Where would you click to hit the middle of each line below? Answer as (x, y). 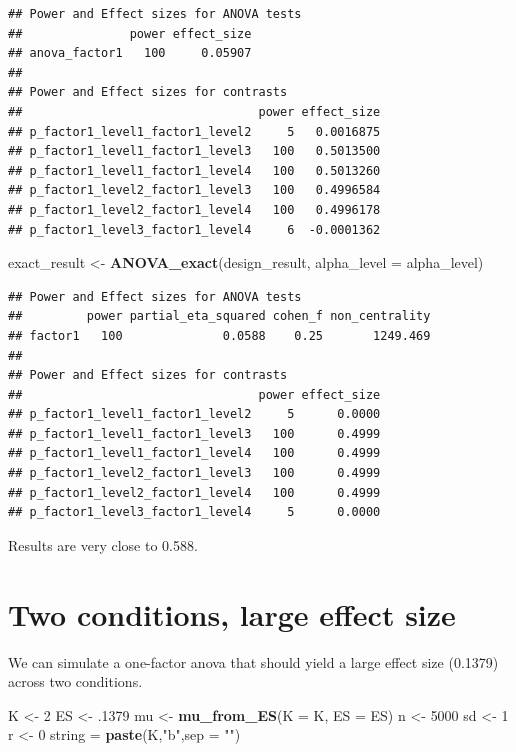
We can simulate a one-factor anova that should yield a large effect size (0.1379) (253, 661)
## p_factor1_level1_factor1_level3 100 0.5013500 (194, 151)
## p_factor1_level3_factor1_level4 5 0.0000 (194, 512)
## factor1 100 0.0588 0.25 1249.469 (219, 335)
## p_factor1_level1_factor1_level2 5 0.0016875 (194, 131)
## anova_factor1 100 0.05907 (130, 53)
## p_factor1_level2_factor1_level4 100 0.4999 (194, 492)
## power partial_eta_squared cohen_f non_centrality (219, 316)
